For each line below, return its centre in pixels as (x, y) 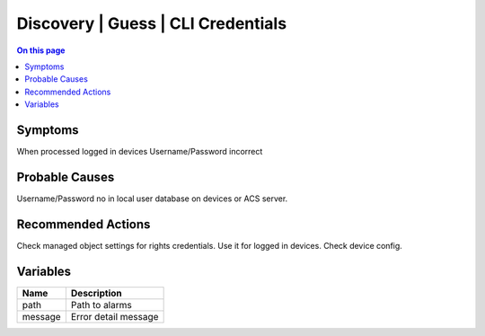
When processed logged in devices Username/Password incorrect (140, 152)
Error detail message (115, 316)
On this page (41, 50)
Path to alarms (101, 305)
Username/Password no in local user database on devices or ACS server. (152, 199)
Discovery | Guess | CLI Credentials (152, 23)
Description (96, 293)
